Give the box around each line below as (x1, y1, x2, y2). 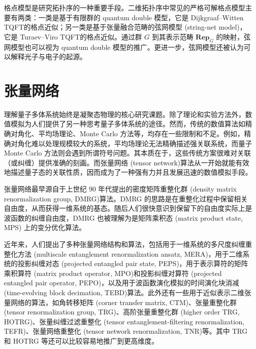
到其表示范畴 (152, 31, 193, 41)
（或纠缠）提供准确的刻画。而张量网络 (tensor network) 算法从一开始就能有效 (4, 157, 250, 167)
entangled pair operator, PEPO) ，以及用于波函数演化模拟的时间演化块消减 (4, 277, 239, 288)
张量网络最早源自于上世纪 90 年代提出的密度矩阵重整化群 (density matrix (4, 184, 237, 194)
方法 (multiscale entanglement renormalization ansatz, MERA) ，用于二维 (17, 248, 243, 259)
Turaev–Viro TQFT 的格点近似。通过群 (20, 31, 142, 41)
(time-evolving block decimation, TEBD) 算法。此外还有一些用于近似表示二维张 (4, 287, 252, 297)
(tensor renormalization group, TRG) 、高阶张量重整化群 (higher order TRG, (4, 307, 240, 317)
